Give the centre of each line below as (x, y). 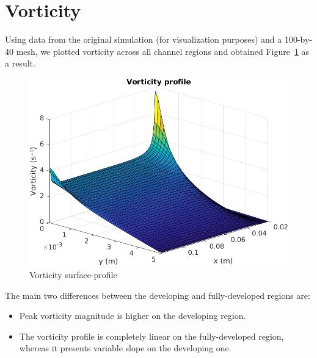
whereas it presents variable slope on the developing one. (125, 348)
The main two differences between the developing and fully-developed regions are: (158, 295)
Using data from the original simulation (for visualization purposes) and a (144, 39)
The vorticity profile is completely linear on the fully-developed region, (151, 336)
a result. (20, 63)
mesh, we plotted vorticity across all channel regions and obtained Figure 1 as (163, 51)
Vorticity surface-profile (73, 274)
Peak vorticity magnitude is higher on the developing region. (133, 316)
